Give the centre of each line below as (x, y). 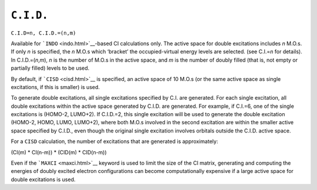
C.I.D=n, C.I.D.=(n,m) (43, 33)
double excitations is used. (43, 179)
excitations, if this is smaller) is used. (55, 87)
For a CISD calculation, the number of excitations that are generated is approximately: (114, 141)
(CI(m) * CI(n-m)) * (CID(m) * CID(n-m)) (59, 152)
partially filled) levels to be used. (50, 68)
